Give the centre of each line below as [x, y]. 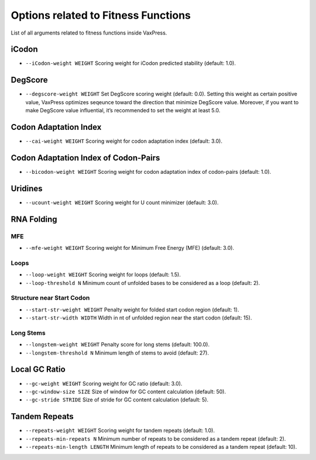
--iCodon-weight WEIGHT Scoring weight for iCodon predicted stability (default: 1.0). [131, 63]
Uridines [27, 188]
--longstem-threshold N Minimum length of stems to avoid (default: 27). [117, 353]
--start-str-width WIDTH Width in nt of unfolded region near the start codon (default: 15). [139, 318]
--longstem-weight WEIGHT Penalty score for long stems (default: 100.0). [118, 345]
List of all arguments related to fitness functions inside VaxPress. [89, 33]
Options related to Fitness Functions [101, 15]
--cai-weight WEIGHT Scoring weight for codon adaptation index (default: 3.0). [124, 141]
